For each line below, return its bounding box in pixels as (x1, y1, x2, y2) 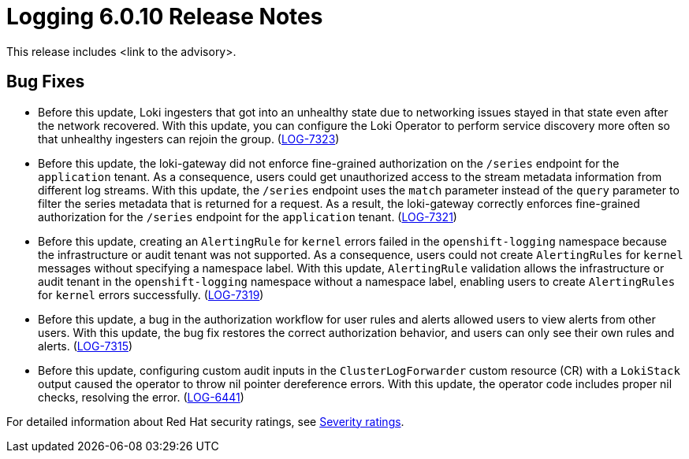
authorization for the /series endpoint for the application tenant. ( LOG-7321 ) (38, 209, 457, 224)
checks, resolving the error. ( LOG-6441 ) (38, 390, 244, 404)
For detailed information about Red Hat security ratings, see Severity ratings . (6, 414, 404, 428)
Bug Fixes (6, 72, 85, 92)
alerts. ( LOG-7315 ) (38, 339, 133, 353)
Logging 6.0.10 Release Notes (6, 3, 323, 30)
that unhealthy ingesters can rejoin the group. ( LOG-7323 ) (38, 131, 340, 146)
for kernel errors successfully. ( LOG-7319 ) (38, 287, 264, 302)
